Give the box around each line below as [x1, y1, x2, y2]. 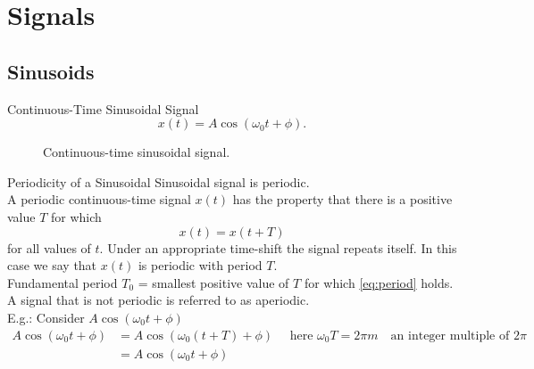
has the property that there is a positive [232, 190, 453, 209]
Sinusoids [7, 57, 95, 85]
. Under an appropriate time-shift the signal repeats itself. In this [99, 238, 457, 257]
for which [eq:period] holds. [304, 273, 454, 291]
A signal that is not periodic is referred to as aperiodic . [7, 291, 310, 309]
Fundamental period [7, 273, 118, 291]
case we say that [7, 256, 97, 275]
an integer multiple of [390, 329, 510, 342]
